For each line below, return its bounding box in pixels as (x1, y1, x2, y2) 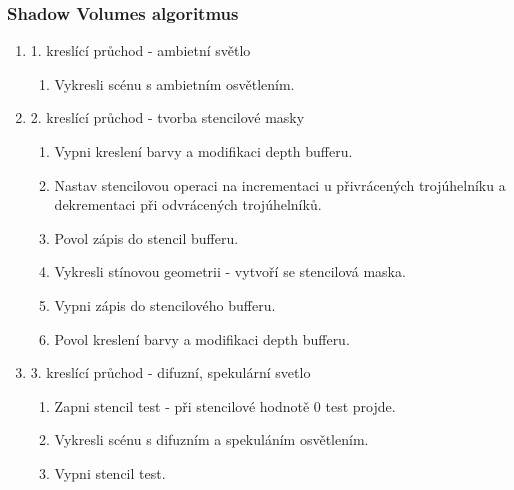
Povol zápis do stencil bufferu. (54, 227, 239, 248)
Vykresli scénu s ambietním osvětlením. (54, 73, 295, 94)
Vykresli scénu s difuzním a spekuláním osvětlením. (54, 429, 369, 450)
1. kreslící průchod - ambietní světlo (30, 40, 251, 61)
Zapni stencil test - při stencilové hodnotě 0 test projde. (54, 395, 396, 416)
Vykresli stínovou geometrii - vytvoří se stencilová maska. (54, 261, 406, 282)
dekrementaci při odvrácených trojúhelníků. (54, 194, 322, 215)
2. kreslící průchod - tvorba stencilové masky (30, 107, 305, 128)
